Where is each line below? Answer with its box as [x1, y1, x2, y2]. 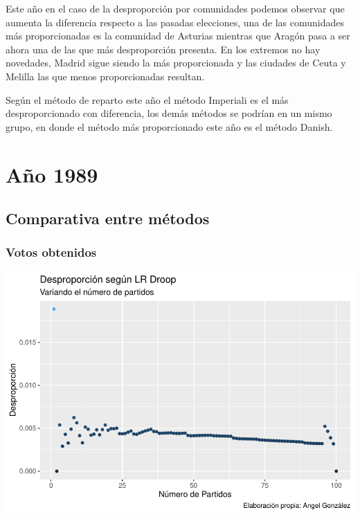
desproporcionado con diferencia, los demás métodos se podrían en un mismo [6, 106, 332, 120]
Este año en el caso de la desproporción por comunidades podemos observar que [6, 1, 345, 15]
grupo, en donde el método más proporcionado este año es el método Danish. [6, 119, 333, 134]
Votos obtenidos [6, 244, 97, 261]
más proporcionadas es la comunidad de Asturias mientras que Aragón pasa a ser [6, 28, 350, 43]
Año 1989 [6, 160, 98, 188]
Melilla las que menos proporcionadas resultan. [6, 69, 205, 83]
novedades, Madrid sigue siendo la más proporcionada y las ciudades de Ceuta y [6, 55, 346, 70]
